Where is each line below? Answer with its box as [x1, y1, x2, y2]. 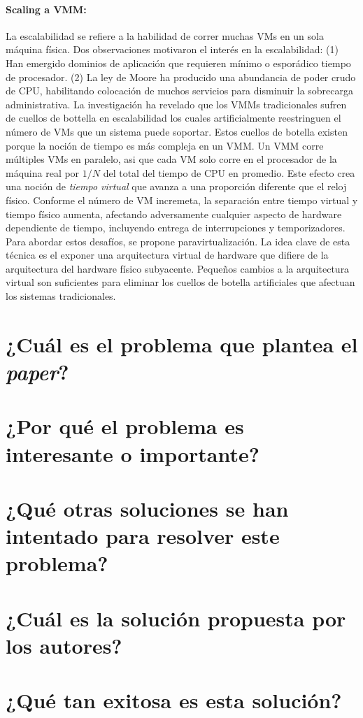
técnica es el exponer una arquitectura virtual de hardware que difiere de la [6, 247, 329, 262]
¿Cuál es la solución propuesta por [6, 603, 346, 632]
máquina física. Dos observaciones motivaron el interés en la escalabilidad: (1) [6, 42, 339, 57]
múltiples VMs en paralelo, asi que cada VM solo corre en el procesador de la [6, 152, 337, 166]
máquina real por [6, 165, 80, 180]
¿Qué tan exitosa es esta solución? [6, 686, 342, 715]
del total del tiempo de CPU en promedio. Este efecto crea [103, 165, 355, 180]
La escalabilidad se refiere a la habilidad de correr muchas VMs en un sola [6, 28, 324, 43]
